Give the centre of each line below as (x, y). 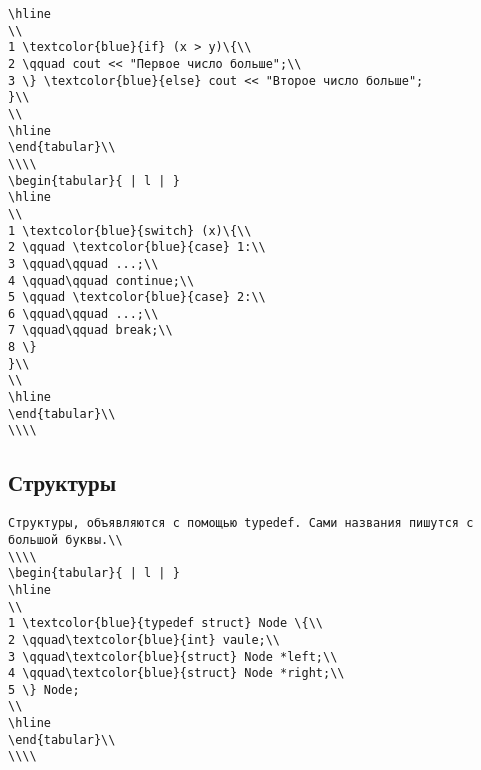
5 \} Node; (44, 689)
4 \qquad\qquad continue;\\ (101, 280)
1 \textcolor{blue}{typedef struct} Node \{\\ (165, 623)
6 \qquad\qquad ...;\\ (83, 313)
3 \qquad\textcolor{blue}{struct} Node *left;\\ (173, 656)
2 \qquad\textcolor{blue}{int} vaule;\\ (144, 639)
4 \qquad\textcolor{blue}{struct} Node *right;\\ (176, 673)
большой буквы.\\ (65, 539)
